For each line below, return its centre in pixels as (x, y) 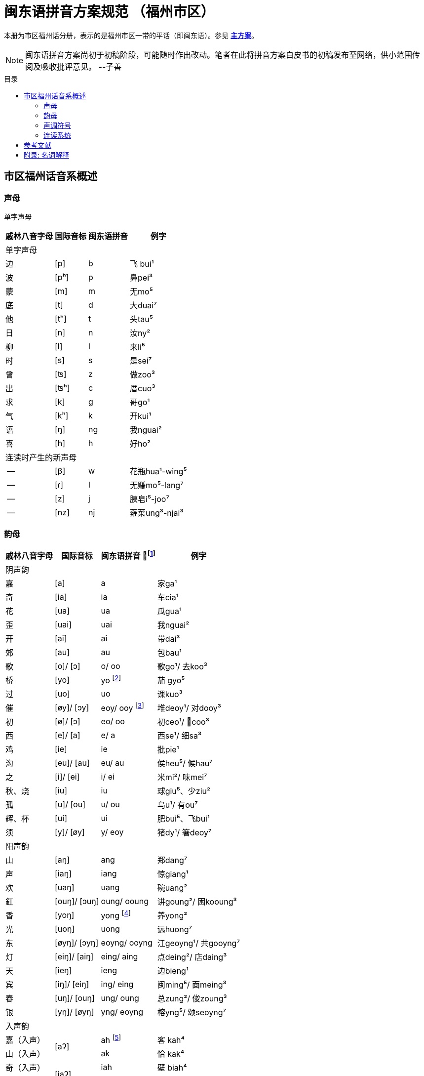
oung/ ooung (125, 901)
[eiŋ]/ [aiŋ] (74, 957)
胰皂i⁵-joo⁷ (150, 499)
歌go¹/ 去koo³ (182, 667)
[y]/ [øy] (70, 832)
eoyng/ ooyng (127, 943)
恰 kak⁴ (171, 1054)
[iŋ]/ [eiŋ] (72, 984)
